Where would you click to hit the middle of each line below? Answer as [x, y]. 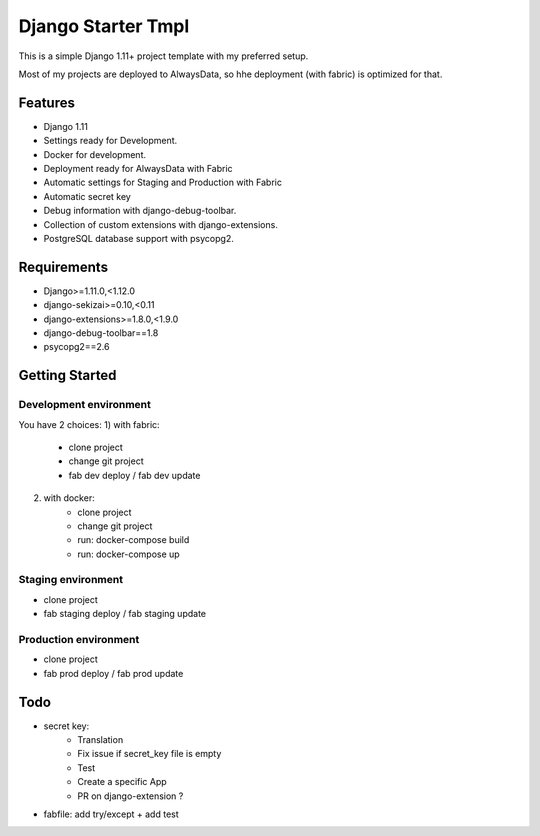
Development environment [85, 405]
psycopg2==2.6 [76, 347]
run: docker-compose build [133, 540]
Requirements [63, 266]
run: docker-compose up [128, 554]
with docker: [69, 498]
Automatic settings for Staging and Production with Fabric [162, 182]
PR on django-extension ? [130, 796]
